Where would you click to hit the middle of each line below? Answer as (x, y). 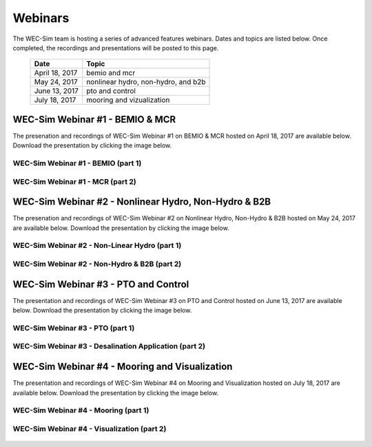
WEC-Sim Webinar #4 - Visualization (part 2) (90, 428)
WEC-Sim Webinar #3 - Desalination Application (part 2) (109, 346)
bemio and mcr (111, 73)
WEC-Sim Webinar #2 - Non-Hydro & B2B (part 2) (97, 264)
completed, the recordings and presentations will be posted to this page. (116, 48)
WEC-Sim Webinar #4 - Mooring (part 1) (81, 410)
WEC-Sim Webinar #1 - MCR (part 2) (75, 181)
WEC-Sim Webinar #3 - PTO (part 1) (74, 328)
